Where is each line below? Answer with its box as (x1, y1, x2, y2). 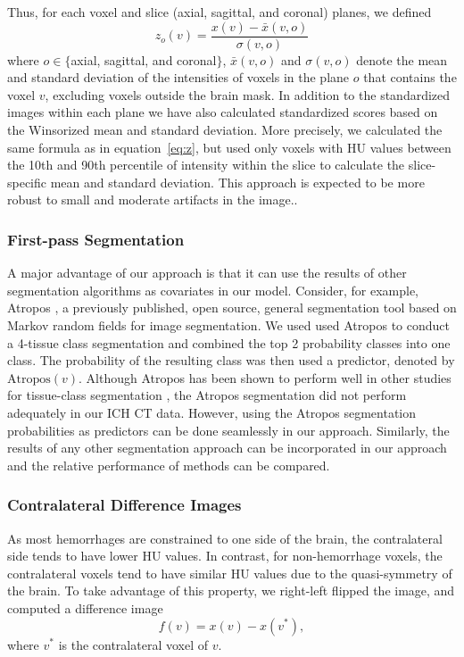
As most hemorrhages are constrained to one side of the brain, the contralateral (7, 528, 443, 547)
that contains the (363, 68, 457, 87)
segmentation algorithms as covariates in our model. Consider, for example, (7, 280, 419, 299)
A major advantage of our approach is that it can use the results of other (7, 263, 407, 282)
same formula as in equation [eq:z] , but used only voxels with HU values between (7, 137, 452, 156)
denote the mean (356, 50, 448, 69)
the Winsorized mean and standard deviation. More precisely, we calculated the (7, 121, 443, 139)
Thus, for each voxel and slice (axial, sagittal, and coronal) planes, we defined (7, 3, 432, 21)
